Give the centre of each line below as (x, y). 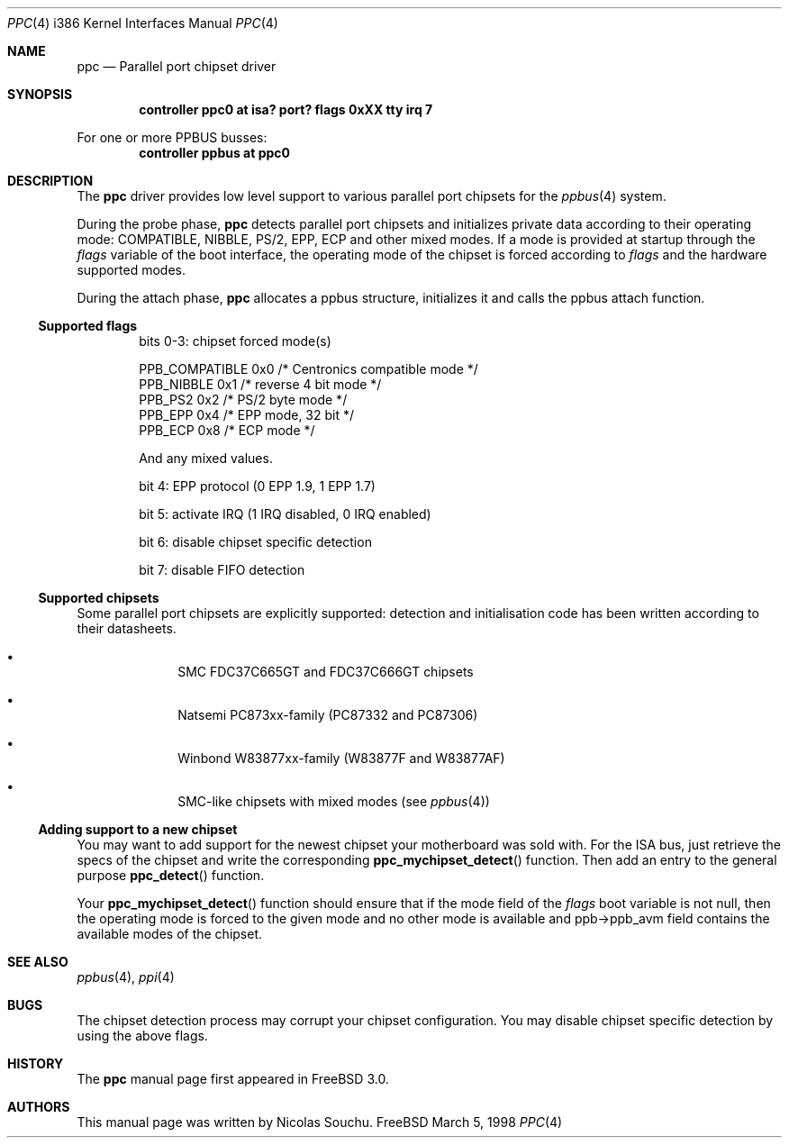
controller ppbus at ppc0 (214, 153)
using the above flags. (142, 1036)
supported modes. (131, 270)
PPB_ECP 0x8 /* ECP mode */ (227, 430)
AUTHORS (39, 1107)
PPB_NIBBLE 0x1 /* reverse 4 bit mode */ (260, 384)
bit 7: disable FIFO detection (222, 570)
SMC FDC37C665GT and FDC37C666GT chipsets (326, 672)
